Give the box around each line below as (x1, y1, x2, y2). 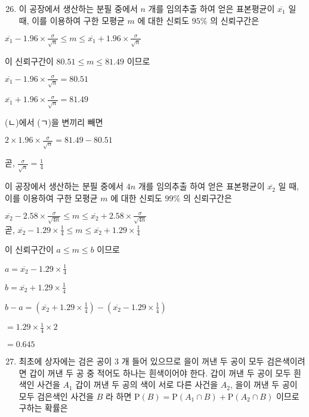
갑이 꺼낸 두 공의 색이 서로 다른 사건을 (75, 378, 218, 391)
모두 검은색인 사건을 (18, 390, 94, 402)
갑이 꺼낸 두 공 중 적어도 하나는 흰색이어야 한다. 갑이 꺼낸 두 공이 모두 (29, 366, 291, 379)
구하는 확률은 (18, 401, 68, 414)
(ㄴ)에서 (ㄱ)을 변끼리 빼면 (5, 116, 103, 128)
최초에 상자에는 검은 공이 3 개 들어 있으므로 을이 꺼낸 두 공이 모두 (18, 355, 264, 367)
